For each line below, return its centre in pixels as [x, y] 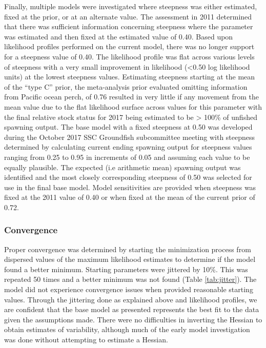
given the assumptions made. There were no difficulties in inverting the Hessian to [133, 319]
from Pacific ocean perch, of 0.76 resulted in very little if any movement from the [132, 97]
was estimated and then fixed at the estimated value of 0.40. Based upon [119, 36]
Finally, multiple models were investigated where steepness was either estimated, [131, 6]
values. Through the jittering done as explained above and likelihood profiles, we [131, 299]
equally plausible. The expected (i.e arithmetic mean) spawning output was [122, 167]
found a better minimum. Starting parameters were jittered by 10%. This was [126, 269]
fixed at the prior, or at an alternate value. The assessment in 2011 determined [128, 16]
